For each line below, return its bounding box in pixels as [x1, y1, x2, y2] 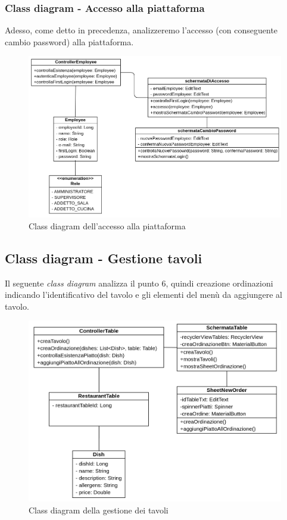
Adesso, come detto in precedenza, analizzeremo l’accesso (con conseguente [5, 24, 278, 36]
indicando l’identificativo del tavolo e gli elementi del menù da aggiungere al [5, 288, 282, 301]
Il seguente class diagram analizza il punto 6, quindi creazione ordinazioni [5, 276, 273, 289]
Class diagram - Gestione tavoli [5, 248, 202, 267]
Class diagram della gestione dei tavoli [29, 503, 169, 516]
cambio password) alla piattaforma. [5, 35, 134, 48]
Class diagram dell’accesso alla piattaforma [29, 219, 186, 232]
